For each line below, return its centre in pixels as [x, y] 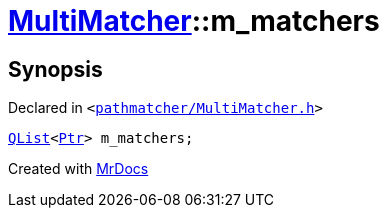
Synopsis [55, 69]
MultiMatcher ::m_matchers [194, 21]
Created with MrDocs [78, 169]
